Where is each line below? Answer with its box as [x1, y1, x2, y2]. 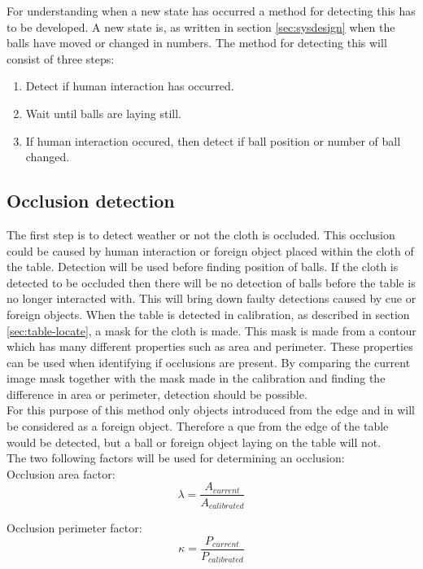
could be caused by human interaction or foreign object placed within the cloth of [7, 242, 414, 259]
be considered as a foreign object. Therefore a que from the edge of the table [7, 418, 389, 435]
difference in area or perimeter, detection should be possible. [7, 385, 307, 402]
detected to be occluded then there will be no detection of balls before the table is [7, 274, 416, 291]
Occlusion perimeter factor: [7, 519, 142, 536]
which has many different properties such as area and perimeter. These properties [7, 338, 413, 355]
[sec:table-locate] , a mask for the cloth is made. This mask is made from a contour [7, 322, 416, 339]
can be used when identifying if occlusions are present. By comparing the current [7, 353, 411, 370]
